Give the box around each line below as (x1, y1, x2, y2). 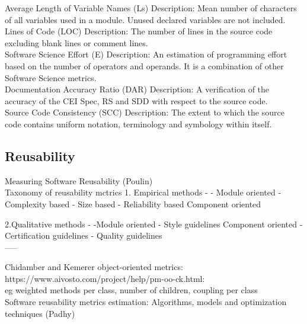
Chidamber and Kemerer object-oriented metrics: (5, 261, 183, 273)
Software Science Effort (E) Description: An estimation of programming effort (5, 48, 287, 60)
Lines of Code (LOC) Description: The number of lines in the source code (5, 25, 273, 37)
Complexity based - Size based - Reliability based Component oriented (5, 197, 261, 210)
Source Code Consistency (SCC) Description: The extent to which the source (5, 106, 284, 118)
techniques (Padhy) (5, 307, 75, 319)
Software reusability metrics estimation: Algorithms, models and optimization (5, 296, 287, 308)
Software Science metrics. (5, 71, 97, 84)
